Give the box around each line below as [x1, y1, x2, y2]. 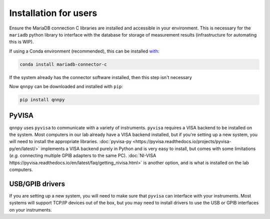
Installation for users [9, 7, 97, 18]
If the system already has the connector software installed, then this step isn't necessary [9, 74, 192, 80]
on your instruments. [9, 206, 52, 212]
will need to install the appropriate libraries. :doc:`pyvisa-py [9, 138, 132, 144]
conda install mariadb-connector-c [19, 61, 107, 67]
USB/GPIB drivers [9, 179, 65, 188]
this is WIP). [9, 39, 34, 45]
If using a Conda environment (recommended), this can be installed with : [9, 48, 159, 54]
